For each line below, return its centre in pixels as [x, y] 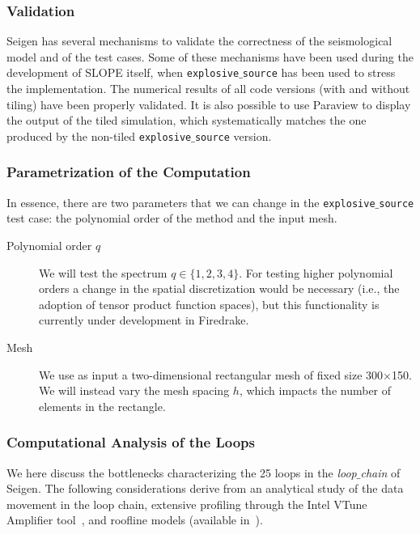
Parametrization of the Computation [129, 172]
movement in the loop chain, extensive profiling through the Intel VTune [187, 504]
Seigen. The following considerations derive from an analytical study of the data [205, 488]
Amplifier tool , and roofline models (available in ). [135, 520]
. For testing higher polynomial [316, 272]
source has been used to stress [319, 72]
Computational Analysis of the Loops [131, 442]
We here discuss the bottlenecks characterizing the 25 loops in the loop [182, 472]
